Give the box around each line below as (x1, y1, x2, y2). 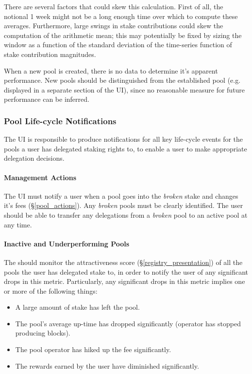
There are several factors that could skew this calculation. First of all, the (4, 1, 223, 11)
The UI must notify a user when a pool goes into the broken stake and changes (4, 190, 238, 201)
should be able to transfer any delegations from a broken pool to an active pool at (4, 209, 248, 220)
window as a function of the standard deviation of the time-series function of (4, 39, 232, 50)
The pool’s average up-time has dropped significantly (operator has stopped (15, 318, 241, 328)
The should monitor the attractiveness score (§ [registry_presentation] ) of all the (4, 257, 243, 267)
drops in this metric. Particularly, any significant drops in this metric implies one (4, 276, 245, 286)
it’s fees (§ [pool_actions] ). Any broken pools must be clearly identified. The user (4, 200, 243, 210)
